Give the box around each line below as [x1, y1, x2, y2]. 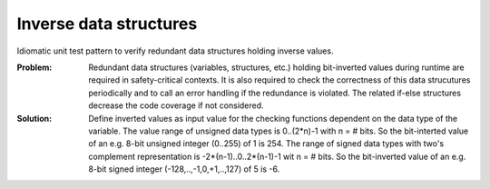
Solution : [16, 113, 53, 124]
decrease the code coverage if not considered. [88, 100, 264, 111]
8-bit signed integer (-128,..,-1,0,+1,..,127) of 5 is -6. [88, 164, 280, 174]
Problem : [16, 62, 53, 73]
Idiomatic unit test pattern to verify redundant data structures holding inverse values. [16, 45, 334, 56]
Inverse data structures [16, 14, 198, 34]
